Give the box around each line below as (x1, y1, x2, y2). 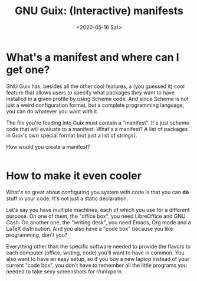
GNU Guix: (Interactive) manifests (14, 4, 184, 18)
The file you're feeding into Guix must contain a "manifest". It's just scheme (6, 119, 190, 126)
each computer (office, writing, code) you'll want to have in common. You (6, 249, 185, 256)
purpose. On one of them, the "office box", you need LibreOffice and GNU (6, 213, 186, 220)
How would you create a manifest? (6, 143, 90, 150)
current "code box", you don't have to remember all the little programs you (6, 262, 187, 269)
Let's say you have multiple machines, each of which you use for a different (6, 206, 190, 213)
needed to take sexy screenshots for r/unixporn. (6, 267, 123, 275)
